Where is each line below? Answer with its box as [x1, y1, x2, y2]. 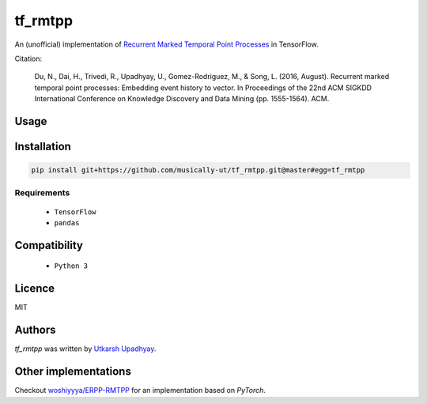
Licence [14, 281, 55, 296]
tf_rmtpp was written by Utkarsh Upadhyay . [14, 344, 157, 353]
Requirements [14, 187, 70, 198]
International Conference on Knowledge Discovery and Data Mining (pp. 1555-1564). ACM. [34, 94, 330, 104]
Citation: [14, 54, 43, 63]
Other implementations [14, 364, 132, 379]
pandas [54, 218, 80, 228]
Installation [14, 139, 71, 153]
